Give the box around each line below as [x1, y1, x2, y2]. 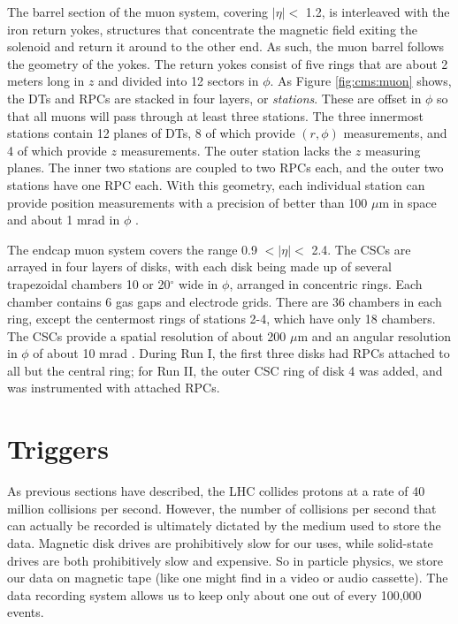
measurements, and [343, 124, 447, 142]
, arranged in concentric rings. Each [229, 274, 423, 293]
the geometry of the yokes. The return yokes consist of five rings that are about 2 [7, 54, 448, 72]
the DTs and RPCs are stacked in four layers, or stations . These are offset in [7, 88, 422, 107]
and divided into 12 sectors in [98, 72, 259, 90]
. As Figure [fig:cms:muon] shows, [270, 72, 452, 90]
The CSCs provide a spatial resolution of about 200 [7, 326, 286, 345]
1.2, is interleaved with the [305, 3, 450, 20]
